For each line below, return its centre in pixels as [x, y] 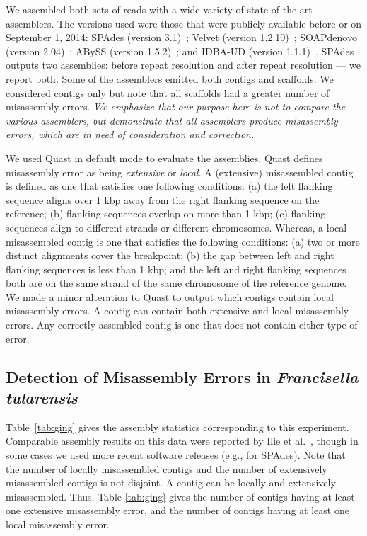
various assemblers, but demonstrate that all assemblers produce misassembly [172, 120]
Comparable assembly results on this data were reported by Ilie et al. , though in [182, 441]
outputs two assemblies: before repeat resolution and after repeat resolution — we [183, 65]
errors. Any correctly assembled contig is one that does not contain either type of [182, 325]
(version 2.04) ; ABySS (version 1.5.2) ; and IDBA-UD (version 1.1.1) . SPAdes [180, 51]
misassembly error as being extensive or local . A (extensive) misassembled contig [180, 172]
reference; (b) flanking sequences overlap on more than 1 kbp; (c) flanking [166, 213]
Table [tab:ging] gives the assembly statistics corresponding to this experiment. [177, 427]
